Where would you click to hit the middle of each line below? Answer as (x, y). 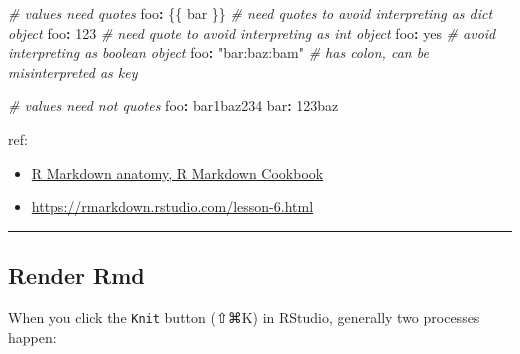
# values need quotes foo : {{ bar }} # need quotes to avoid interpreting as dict (250, 13)
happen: (32, 336)
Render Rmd (76, 275)
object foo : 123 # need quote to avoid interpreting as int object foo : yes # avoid (252, 32)
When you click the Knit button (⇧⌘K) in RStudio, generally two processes (244, 316)
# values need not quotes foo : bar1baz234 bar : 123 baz (173, 105)
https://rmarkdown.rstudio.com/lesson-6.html (172, 206)
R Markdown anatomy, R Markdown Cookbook (177, 172)
